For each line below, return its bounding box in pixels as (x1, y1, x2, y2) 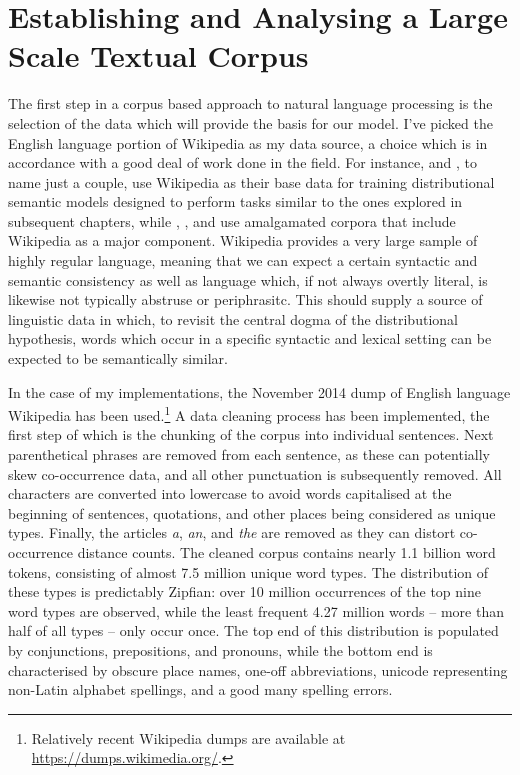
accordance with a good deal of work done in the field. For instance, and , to (8, 152, 478, 173)
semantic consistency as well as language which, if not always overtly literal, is (8, 269, 488, 290)
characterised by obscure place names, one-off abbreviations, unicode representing (8, 659, 508, 680)
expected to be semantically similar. (8, 348, 228, 369)
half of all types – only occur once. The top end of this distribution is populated (8, 620, 499, 641)
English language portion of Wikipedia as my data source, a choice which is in (8, 132, 488, 153)
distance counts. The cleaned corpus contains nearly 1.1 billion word (77, 542, 496, 563)
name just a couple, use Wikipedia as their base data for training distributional (8, 171, 495, 192)
